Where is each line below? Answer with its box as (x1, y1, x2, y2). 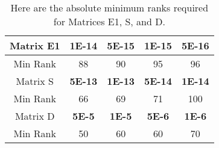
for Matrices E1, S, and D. (53, 14, 165, 28)
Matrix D (14, 109, 55, 123)
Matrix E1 (10, 39, 60, 52)
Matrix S (16, 74, 54, 88)
